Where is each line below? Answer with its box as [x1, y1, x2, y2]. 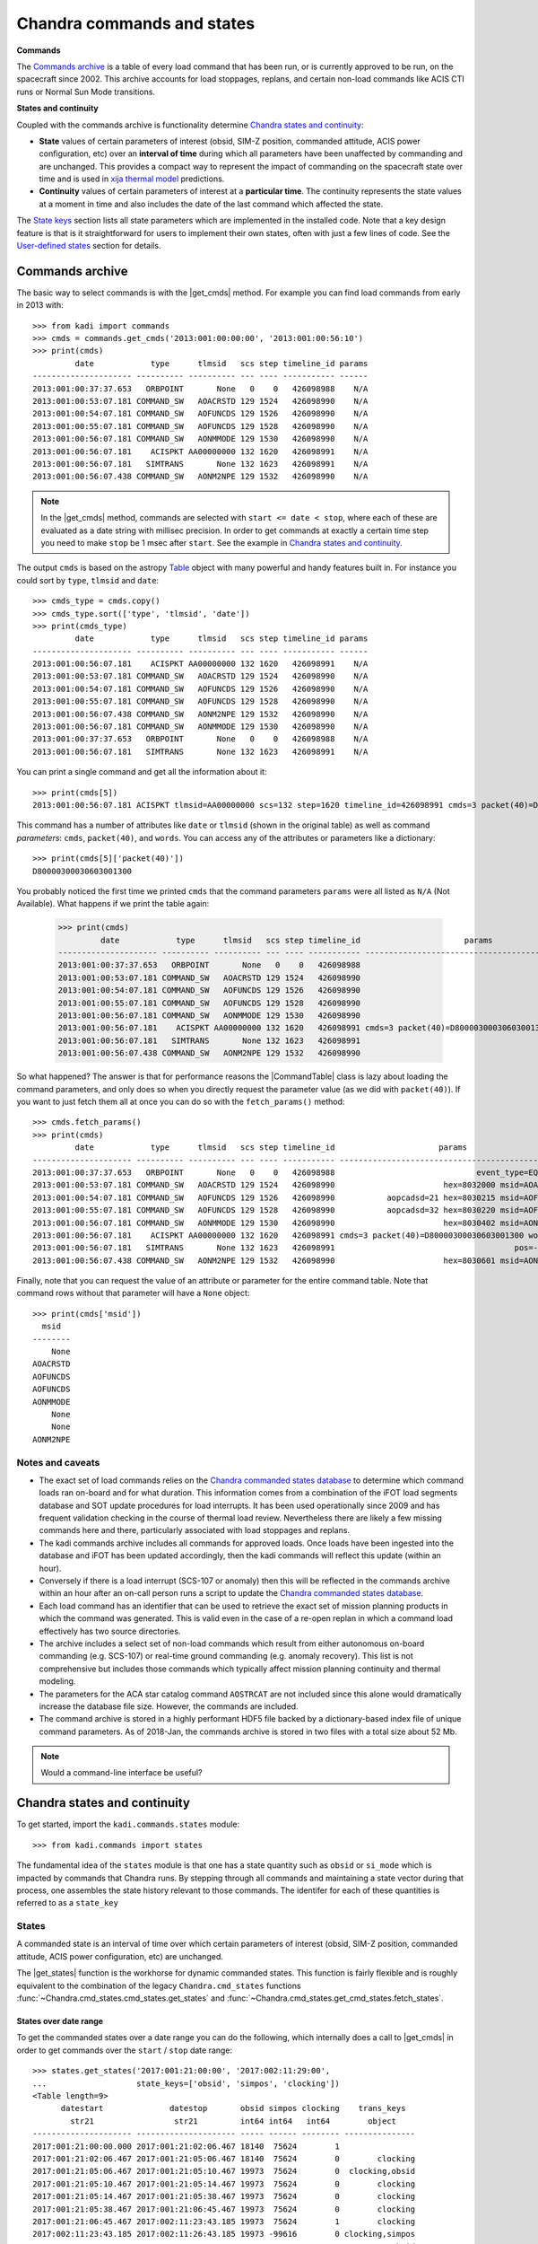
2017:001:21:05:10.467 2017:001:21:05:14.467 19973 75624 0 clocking [32, 2178, 416, 2189]
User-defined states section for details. [16, 241, 161, 251]
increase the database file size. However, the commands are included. [39, 1701, 299, 1712]
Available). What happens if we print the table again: [16, 898, 210, 909]
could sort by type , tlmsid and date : [16, 574, 160, 585]
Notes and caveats [16, 1456, 100, 1468]
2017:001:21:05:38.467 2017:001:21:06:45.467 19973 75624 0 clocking [32, 2204, 416, 2214]
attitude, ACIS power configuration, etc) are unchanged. [16, 1950, 223, 1961]
